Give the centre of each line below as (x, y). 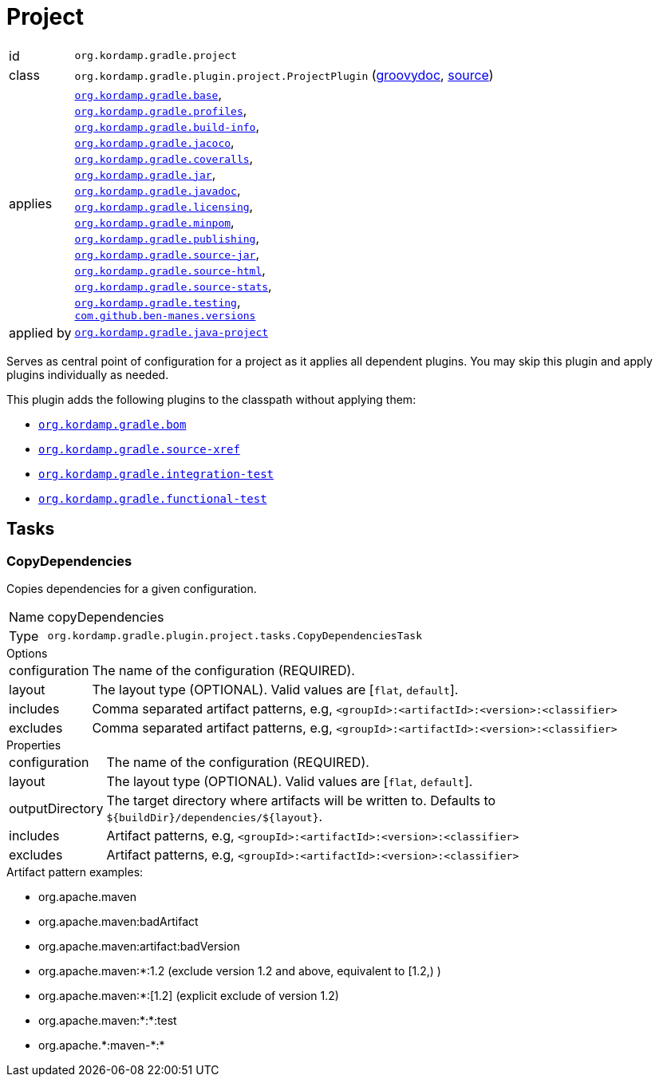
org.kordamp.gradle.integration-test (156, 474)
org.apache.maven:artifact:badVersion (139, 946)
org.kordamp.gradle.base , (148, 94)
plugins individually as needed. (88, 374)
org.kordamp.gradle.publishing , (167, 237)
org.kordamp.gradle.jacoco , (154, 142)
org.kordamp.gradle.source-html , (170, 269)
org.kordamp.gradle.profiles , (161, 110)
